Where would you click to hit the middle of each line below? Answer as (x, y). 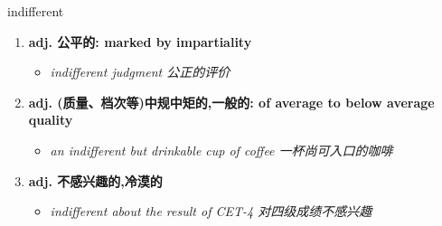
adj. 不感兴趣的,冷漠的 (95, 180)
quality (51, 120)
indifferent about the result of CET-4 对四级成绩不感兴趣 (211, 211)
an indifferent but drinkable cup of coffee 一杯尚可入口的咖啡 (221, 150)
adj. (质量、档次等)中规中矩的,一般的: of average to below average (231, 102)
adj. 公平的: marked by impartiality (140, 41)
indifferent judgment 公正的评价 (140, 72)
